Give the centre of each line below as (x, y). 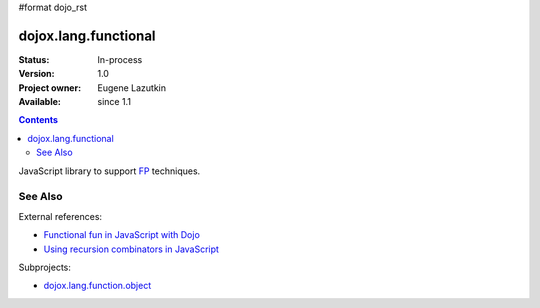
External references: (60, 216)
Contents (38, 120)
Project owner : (50, 87)
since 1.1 (114, 102)
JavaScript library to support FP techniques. (109, 171)
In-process (120, 59)
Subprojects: (45, 267)
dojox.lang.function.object (97, 286)
